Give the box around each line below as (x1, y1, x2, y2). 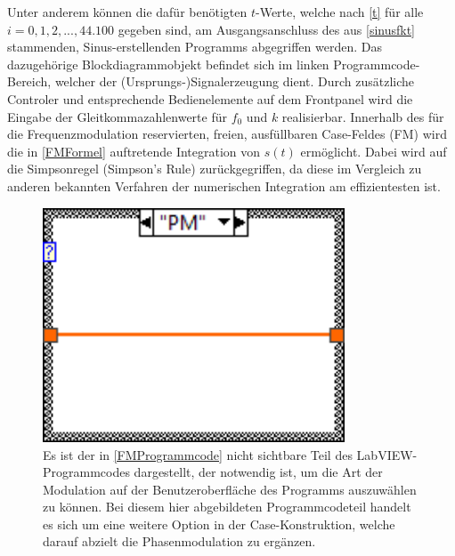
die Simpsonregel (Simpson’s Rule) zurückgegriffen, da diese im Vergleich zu (7, 159, 422, 178)
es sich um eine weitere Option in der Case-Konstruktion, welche (43, 514, 395, 533)
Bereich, (7, 72, 52, 91)
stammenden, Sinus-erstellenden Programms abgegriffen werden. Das (7, 37, 382, 56)
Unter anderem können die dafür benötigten (7, 3, 248, 20)
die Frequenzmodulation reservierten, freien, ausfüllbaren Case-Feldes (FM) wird (7, 125, 447, 143)
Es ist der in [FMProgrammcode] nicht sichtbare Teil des (43, 445, 353, 463)
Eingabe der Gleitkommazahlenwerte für (7, 107, 227, 125)
